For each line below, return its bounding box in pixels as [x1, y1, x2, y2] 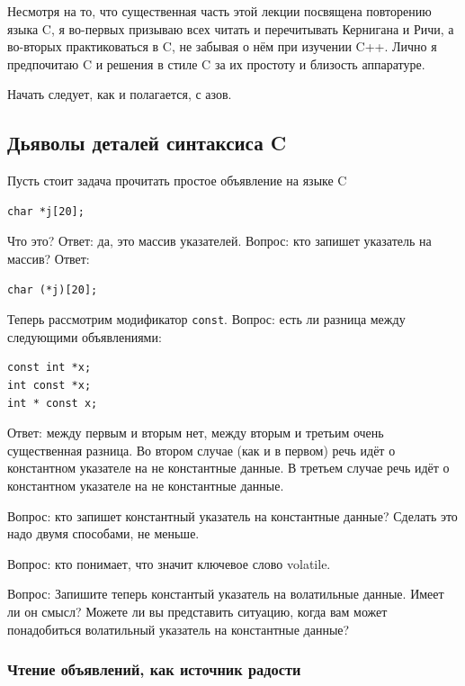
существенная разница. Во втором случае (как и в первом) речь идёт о [7, 440, 396, 459]
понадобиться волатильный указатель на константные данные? [7, 619, 350, 638]
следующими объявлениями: [7, 327, 162, 346]
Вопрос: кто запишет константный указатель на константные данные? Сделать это [7, 506, 458, 525]
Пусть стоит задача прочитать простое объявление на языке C [7, 171, 347, 190]
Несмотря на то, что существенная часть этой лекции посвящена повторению [7, 2, 432, 20]
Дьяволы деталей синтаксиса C [7, 129, 287, 157]
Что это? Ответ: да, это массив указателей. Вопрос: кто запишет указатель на [7, 231, 432, 250]
